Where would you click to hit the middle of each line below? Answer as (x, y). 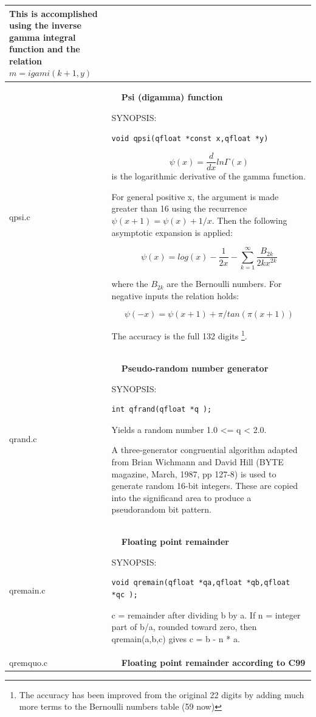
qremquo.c (29, 662)
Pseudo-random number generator (195, 368)
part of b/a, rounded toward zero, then (184, 627)
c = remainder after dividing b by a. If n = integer (206, 615)
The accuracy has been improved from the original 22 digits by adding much (162, 694)
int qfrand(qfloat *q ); (162, 410)
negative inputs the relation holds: (175, 295)
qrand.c (23, 439)
